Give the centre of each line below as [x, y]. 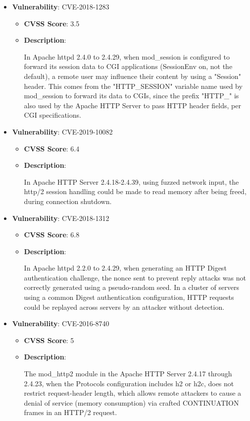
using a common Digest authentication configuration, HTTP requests [129, 297]
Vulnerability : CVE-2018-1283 [61, 6]
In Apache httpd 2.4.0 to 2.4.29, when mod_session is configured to [127, 56]
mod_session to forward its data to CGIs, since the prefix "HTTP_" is [131, 96]
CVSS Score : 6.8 [52, 235]
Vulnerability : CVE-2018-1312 [61, 218]
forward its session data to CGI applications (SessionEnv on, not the [128, 66]
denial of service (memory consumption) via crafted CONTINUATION [131, 402]
